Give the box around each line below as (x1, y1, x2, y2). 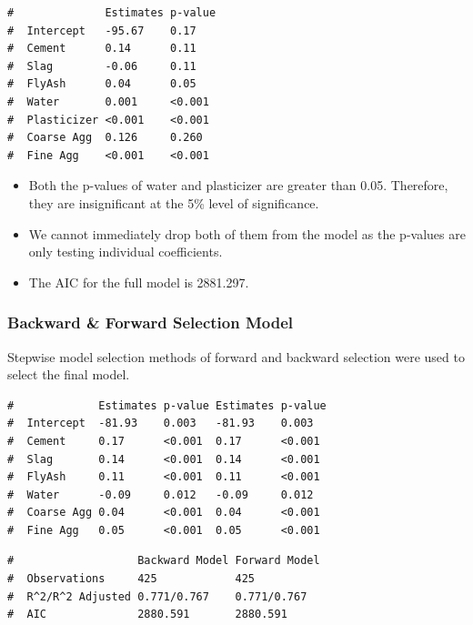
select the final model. (7, 365, 130, 384)
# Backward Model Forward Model (7, 554, 320, 568)
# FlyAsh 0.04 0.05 (7, 77, 196, 91)
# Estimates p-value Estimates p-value (7, 398, 327, 412)
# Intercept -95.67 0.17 (7, 24, 196, 37)
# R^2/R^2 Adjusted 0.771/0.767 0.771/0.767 (7, 590, 307, 603)
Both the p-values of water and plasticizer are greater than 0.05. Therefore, (28, 176, 448, 195)
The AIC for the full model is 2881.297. (28, 272, 249, 291)
